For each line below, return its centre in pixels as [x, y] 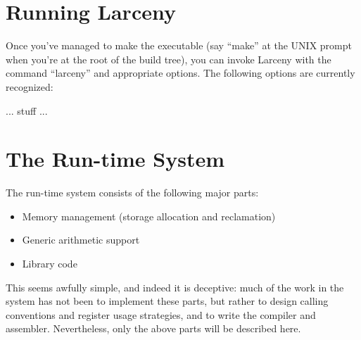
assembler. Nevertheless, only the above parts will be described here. [153, 328]
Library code [50, 263]
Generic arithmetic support [81, 240]
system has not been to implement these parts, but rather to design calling [167, 301]
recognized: [30, 86]
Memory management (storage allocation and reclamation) [149, 216]
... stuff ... [27, 110]
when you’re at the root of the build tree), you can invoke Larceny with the [169, 59]
